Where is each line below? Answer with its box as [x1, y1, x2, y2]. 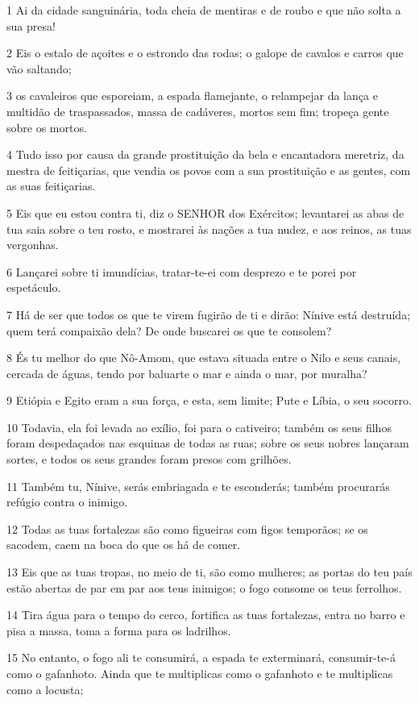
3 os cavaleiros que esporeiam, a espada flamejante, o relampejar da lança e [6, 87, 378, 104]
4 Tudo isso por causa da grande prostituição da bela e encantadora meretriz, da [6, 146, 404, 163]
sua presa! [6, 17, 56, 34]
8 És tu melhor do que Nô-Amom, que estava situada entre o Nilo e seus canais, [6, 349, 401, 366]
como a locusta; [6, 680, 84, 697]
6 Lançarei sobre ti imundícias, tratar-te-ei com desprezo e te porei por [6, 263, 357, 280]
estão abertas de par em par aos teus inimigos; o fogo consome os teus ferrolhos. [6, 579, 402, 596]
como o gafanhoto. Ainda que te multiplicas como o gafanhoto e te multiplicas [6, 665, 393, 681]
